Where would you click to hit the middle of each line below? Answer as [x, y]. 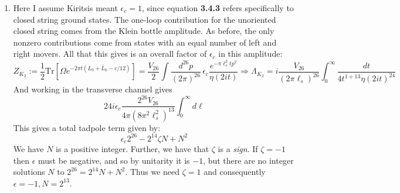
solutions [29, 172]
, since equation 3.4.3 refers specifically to [218, 8]
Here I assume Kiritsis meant [65, 8]
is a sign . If [238, 149]
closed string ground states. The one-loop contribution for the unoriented [145, 19]
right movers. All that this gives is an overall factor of [110, 54]
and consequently [235, 172]
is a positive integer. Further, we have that [133, 149]
